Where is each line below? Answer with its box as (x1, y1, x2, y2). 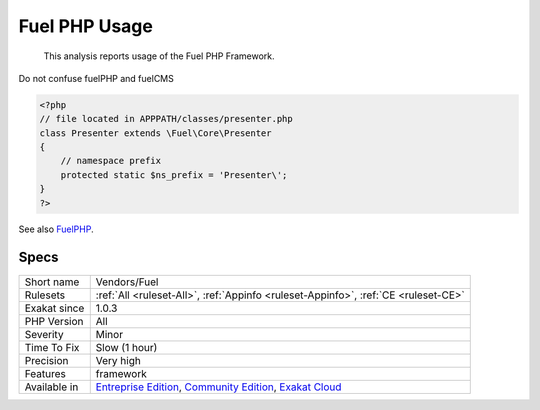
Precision (24, 353, 69, 367)
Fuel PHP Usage (18, 15, 154, 37)
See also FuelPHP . (18, 223, 94, 235)
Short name (24, 275, 80, 289)
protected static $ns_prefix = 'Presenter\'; (60, 169, 288, 180)
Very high (95, 353, 142, 367)
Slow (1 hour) (95, 340, 158, 354)
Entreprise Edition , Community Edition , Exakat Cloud (95, 380, 342, 394)
